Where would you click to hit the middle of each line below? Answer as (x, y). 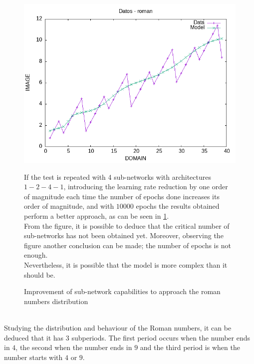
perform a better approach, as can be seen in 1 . (97, 215)
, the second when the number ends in (74, 347)
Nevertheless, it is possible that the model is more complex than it (126, 264)
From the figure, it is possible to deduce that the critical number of (127, 225)
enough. (36, 255)
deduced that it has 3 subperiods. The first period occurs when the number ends (127, 337)
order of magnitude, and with (69, 206)
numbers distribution (56, 301)
